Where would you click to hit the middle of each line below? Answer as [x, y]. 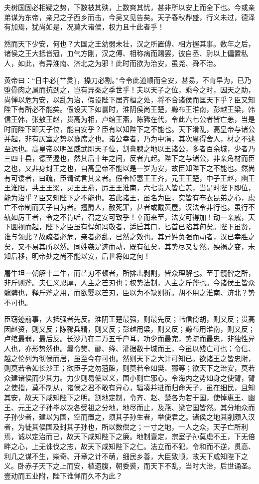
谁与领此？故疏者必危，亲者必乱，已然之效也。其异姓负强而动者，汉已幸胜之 [129, 237]
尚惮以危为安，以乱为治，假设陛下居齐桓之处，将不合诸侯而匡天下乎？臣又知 [129, 99]
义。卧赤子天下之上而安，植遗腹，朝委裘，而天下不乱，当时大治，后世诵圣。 [129, 466]
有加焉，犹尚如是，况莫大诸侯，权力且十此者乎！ [84, 27]
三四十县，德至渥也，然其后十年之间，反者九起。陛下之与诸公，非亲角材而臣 [129, 158]
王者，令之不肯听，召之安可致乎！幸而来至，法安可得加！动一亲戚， [136, 217]
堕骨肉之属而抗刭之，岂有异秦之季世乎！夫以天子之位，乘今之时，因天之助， [129, 90]
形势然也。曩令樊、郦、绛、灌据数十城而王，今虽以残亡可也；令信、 [143, 348]
